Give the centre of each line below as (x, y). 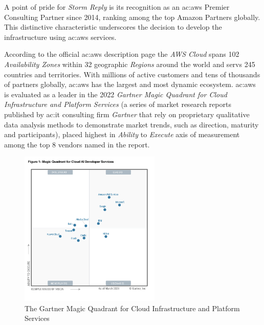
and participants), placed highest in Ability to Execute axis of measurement (122, 134)
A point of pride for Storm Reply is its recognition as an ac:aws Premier (117, 7)
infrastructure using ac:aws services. (60, 37)
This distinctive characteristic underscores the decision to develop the (113, 27)
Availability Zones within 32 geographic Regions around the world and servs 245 (130, 64)
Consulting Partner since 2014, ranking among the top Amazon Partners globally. (132, 17)
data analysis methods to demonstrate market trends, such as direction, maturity (131, 124)
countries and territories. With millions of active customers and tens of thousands (132, 74)
